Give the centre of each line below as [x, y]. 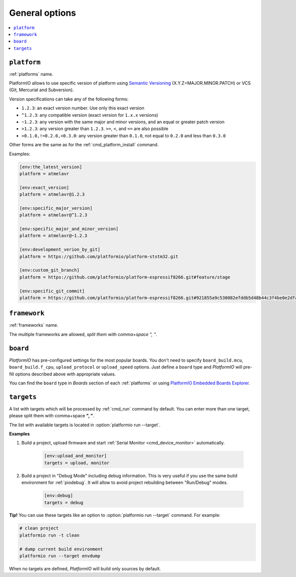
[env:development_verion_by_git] [60, 250]
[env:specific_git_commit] [52, 291]
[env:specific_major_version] [56, 208]
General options [43, 13]
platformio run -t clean [50, 535]
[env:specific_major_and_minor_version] [69, 229]
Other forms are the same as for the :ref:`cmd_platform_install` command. [84, 145]
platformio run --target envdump [60, 556]
